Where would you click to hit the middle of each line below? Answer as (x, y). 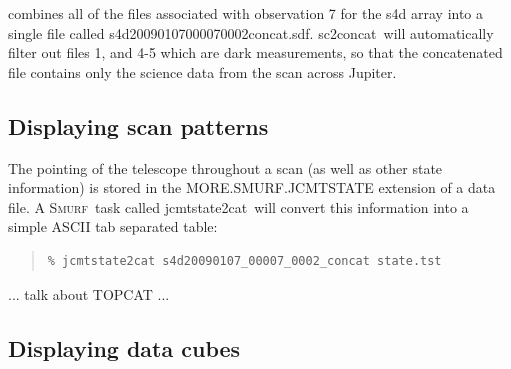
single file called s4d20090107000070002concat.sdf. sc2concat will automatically (251, 32)
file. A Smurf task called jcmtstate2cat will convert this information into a (238, 206)
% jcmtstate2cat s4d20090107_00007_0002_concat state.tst (244, 260)
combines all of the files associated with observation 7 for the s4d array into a (246, 13)
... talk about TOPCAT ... (89, 293)
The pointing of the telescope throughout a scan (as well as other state (225, 167)
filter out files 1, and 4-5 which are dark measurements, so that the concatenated (255, 52)
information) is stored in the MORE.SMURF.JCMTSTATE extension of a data (252, 187)
